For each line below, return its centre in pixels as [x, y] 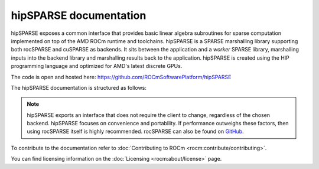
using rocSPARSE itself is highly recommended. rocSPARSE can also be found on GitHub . [136, 131]
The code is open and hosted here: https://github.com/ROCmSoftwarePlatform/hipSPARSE [121, 77]
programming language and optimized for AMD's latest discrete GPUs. [97, 66]
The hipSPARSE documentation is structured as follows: [79, 87]
